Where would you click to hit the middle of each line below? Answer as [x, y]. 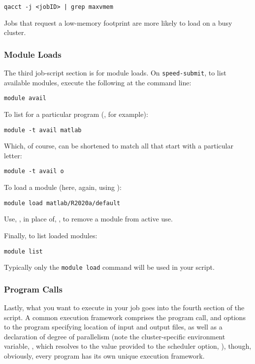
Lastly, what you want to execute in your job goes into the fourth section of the [124, 308]
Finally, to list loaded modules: [51, 235]
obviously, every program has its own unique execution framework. [104, 356]
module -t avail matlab [43, 130]
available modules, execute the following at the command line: [98, 82]
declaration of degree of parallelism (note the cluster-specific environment [115, 336]
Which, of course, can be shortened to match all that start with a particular [119, 146]
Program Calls [33, 289]
